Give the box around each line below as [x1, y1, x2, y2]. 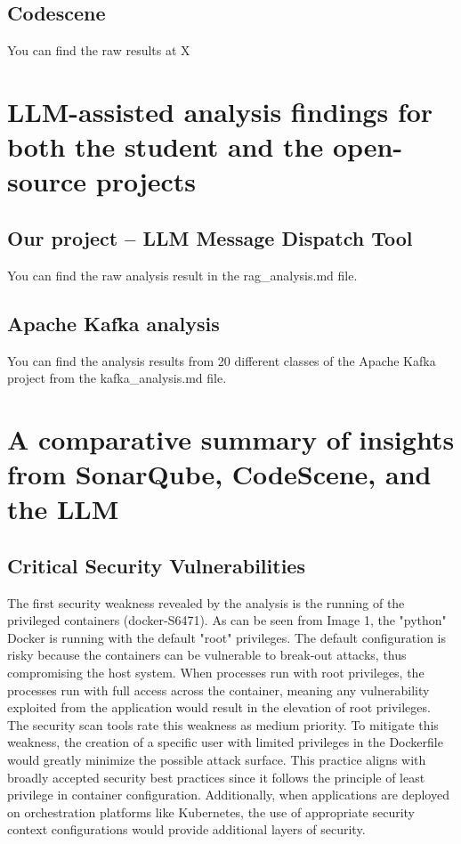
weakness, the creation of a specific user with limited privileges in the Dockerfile [7, 733, 443, 751]
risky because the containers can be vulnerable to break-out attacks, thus [7, 645, 407, 664]
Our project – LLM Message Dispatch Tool [7, 223, 413, 251]
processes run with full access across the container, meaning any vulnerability [7, 680, 430, 699]
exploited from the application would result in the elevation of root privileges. [7, 698, 431, 717]
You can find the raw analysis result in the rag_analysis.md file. [7, 265, 358, 284]
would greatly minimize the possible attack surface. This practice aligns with [7, 751, 426, 769]
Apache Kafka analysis [7, 309, 220, 337]
